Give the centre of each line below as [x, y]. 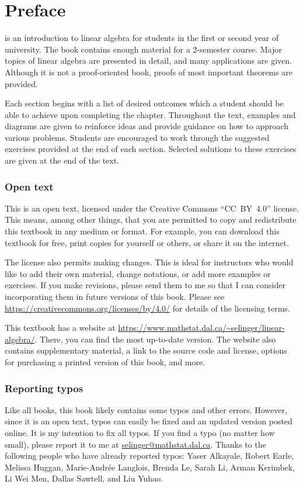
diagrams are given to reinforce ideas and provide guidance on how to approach [147, 126]
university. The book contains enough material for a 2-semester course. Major [143, 49]
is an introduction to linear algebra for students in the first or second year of [142, 38]
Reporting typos [44, 388]
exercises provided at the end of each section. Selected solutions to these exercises [151, 149]
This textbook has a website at [60, 328]
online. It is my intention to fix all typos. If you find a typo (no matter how [140, 432]
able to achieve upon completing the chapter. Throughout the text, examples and [150, 114]
